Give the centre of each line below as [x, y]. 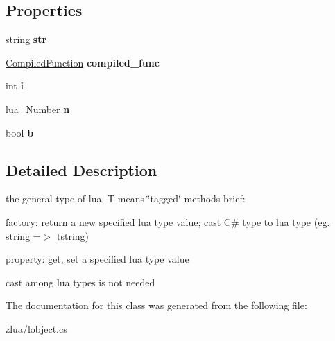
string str [26, 39]
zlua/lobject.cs [36, 328]
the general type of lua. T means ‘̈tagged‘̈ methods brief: [126, 199]
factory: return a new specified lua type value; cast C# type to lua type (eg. [168, 221]
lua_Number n [38, 108]
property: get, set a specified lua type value [97, 259]
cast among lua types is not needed [80, 282]
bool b [20, 132]
